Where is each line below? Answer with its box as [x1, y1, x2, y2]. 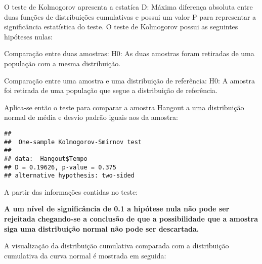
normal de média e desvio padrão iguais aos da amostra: [4, 112, 178, 122]
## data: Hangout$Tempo [4, 155, 88, 162]
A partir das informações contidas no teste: [4, 186, 138, 197]
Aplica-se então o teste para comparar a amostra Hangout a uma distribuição [4, 102, 244, 112]
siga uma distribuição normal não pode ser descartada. [4, 223, 199, 234]
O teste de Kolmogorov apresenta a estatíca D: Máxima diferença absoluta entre [4, 2, 253, 12]
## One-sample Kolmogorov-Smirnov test [4, 138, 142, 146]
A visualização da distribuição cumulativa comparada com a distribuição [4, 240, 229, 251]
